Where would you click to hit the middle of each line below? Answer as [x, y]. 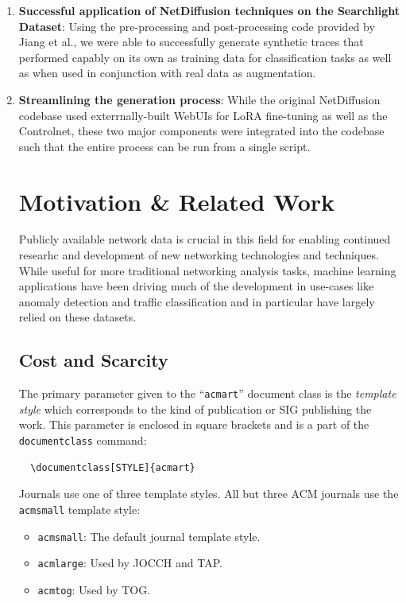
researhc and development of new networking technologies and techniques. [199, 255]
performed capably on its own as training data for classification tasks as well [205, 57]
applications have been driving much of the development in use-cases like [196, 286]
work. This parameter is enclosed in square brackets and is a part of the [194, 424]
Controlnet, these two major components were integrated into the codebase [201, 131]
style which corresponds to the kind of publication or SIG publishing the [195, 408]
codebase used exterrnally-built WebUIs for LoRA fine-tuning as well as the [203, 115]
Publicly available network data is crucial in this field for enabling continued [205, 239]
